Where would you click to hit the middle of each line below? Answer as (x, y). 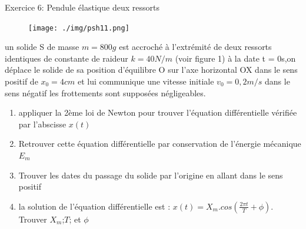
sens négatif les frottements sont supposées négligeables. (105, 92)
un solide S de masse (42, 47)
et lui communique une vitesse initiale (146, 81)
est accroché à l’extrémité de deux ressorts (195, 47)
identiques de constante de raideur (66, 58)
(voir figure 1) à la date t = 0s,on (235, 58)
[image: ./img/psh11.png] (79, 28)
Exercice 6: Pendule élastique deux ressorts (82, 7)
